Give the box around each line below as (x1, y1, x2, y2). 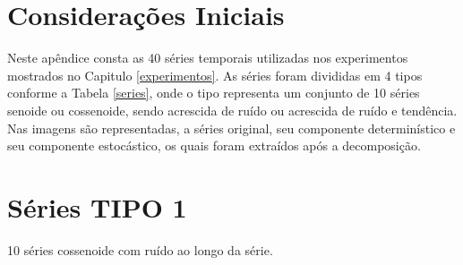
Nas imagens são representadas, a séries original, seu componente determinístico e (7, 118, 456, 137)
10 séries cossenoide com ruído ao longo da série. (7, 240, 273, 259)
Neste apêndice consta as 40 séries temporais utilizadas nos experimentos (7, 48, 408, 67)
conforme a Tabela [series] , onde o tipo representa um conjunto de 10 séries (7, 83, 420, 102)
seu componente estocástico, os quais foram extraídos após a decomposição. (7, 136, 421, 155)
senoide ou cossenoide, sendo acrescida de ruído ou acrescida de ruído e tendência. (7, 100, 458, 119)
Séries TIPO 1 (7, 188, 187, 225)
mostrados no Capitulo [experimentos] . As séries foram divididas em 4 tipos (7, 65, 423, 84)
